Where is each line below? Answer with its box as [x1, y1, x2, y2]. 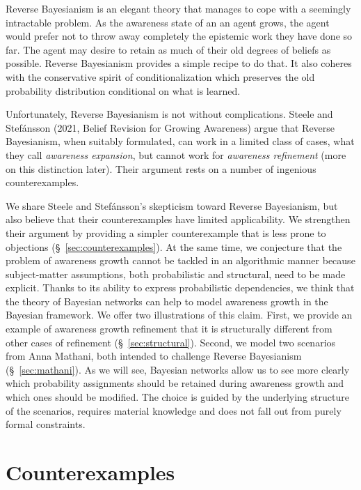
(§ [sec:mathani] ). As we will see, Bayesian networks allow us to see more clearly [6, 362, 350, 376]
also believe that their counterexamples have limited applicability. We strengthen [6, 212, 351, 227]
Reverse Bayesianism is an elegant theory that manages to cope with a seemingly [6, 1, 351, 15]
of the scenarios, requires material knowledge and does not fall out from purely [6, 403, 342, 418]
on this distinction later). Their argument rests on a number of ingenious [6, 161, 316, 176]
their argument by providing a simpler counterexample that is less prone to [6, 225, 326, 240]
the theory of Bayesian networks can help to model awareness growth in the [6, 293, 328, 308]
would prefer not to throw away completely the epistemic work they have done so [6, 29, 353, 43]
